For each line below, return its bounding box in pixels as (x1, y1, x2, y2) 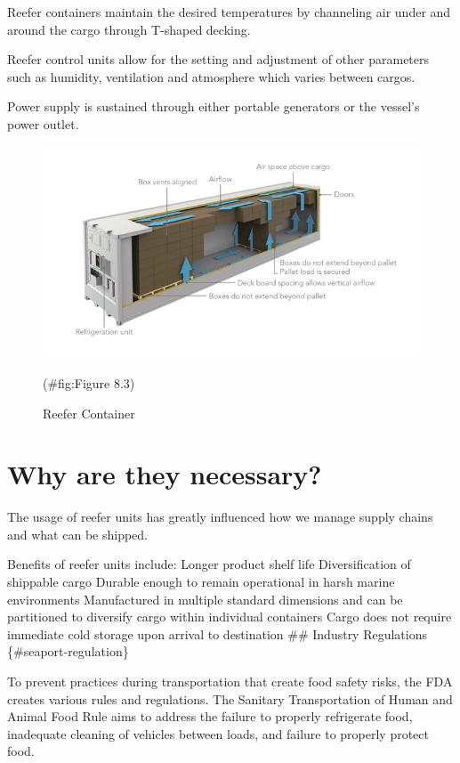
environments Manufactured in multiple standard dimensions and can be (7, 589, 403, 608)
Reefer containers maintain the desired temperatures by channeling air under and (7, 3, 451, 20)
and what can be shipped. (7, 524, 148, 543)
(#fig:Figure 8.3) (43, 373, 135, 392)
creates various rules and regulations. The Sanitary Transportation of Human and (7, 689, 453, 708)
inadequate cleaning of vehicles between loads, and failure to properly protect (7, 724, 429, 743)
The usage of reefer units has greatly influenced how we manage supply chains (7, 507, 433, 526)
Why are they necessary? (7, 456, 322, 492)
